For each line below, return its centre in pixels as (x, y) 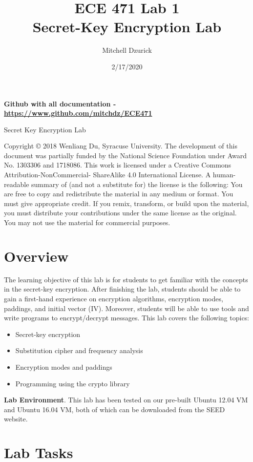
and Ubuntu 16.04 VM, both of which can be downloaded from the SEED (115, 409)
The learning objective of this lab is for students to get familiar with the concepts (126, 279)
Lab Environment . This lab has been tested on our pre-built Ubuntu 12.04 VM (126, 400)
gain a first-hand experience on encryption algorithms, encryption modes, (114, 298)
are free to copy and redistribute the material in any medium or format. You (119, 194)
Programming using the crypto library (73, 383)
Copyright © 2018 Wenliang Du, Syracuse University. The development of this (121, 146)
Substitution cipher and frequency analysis (79, 350)
